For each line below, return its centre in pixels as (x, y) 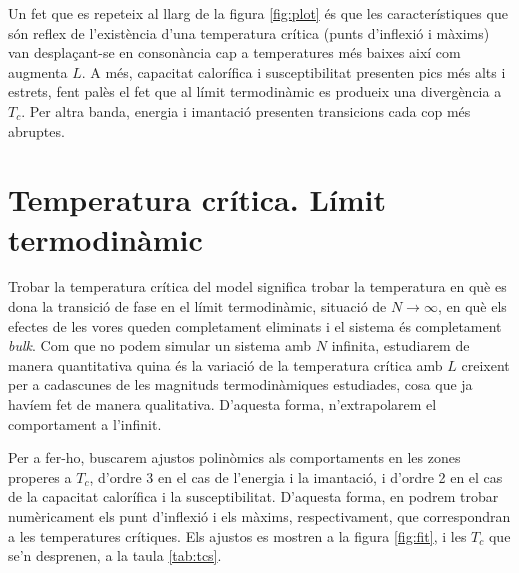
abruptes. (36, 130)
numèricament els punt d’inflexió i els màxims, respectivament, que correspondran (259, 516)
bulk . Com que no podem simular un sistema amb (160, 345)
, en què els (472, 306)
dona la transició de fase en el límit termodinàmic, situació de (197, 306)
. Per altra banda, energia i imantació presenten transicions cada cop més (246, 110)
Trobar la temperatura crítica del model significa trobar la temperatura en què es (257, 286)
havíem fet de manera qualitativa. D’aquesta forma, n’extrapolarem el (222, 404)
